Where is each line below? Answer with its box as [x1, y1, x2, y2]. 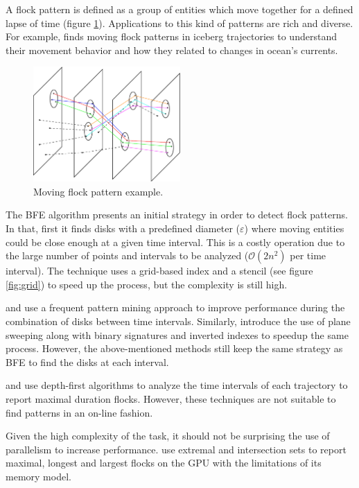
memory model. [6, 469, 71, 483]
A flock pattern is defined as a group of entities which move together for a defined [6, 2, 353, 16]
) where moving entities [244, 221, 344, 236]
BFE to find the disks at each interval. [6, 354, 169, 369]
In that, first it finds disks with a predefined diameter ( [6, 221, 240, 236]
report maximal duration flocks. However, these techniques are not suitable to [6, 391, 336, 406]
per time [290, 248, 326, 263]
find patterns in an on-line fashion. [6, 405, 153, 419]
